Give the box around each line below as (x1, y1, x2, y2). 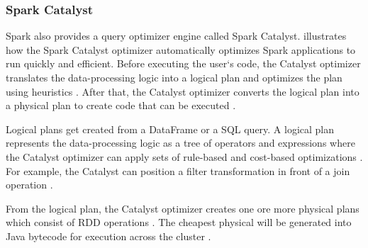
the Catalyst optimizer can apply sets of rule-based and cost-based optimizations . (6, 149, 363, 164)
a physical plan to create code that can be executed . (6, 98, 236, 113)
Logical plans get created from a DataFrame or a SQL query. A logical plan (6, 121, 335, 136)
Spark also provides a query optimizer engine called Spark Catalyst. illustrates (6, 28, 347, 43)
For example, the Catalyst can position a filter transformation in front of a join (6, 163, 350, 178)
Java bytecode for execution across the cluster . (6, 228, 211, 243)
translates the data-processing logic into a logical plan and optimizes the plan (6, 70, 342, 84)
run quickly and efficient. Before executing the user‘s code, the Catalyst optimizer (6, 56, 361, 71)
